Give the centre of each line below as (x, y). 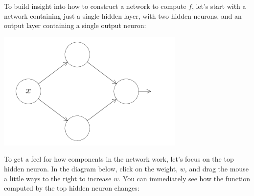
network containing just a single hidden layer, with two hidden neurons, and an (123, 15)
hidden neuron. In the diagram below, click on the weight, (91, 168)
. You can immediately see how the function (185, 178)
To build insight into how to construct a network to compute (95, 6)
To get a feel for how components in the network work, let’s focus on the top (119, 159)
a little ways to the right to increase (58, 178)
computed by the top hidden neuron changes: (72, 188)
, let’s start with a (219, 6)
